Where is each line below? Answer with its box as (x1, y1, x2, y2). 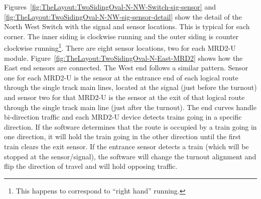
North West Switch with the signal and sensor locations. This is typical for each (4, 21, 250, 32)
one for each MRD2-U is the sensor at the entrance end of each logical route (4, 72, 238, 82)
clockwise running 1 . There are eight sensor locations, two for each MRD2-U (4, 41, 236, 53)
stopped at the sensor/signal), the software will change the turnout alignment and (4, 151, 256, 161)
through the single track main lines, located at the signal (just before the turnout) (4, 82, 257, 92)
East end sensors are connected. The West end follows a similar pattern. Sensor (4, 62, 248, 73)
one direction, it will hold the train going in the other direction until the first (4, 131, 241, 142)
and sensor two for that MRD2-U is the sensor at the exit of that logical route (4, 92, 245, 102)
